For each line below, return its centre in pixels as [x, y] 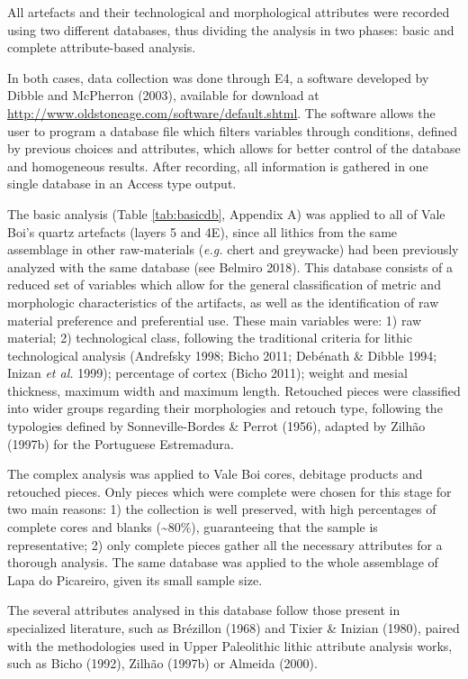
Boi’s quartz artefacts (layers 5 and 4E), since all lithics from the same [202, 231]
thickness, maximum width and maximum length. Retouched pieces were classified [234, 390]
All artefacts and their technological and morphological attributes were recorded [229, 12]
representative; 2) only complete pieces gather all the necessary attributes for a [225, 544]
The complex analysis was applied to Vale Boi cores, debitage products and [215, 474]
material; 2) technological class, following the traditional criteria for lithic [210, 338]
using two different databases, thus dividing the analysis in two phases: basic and [231, 29]
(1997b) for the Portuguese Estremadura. [121, 443]
